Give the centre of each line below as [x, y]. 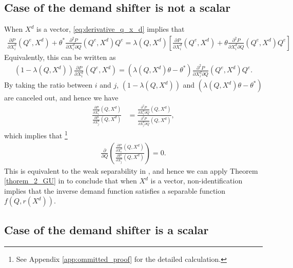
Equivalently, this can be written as [60, 57]
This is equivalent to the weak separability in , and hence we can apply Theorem [131, 170]
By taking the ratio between [48, 85]
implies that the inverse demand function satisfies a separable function [115, 190]
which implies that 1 [36, 135]
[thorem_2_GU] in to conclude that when [71, 181]
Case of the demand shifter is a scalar [106, 229]
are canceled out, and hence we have [61, 98]
